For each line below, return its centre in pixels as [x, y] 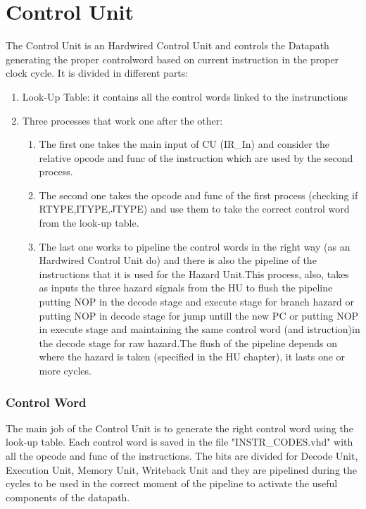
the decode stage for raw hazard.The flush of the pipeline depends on [188, 343]
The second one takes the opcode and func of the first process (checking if [198, 195]
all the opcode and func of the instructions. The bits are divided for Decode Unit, [182, 455]
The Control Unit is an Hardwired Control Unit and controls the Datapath [168, 45]
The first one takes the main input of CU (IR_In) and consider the [184, 144]
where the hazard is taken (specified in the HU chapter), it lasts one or [192, 357]
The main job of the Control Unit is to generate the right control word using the [179, 428]
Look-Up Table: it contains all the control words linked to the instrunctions [185, 96]
